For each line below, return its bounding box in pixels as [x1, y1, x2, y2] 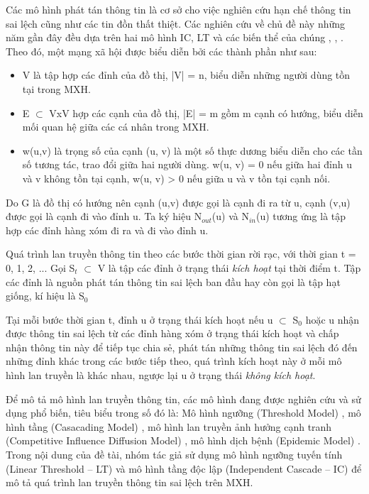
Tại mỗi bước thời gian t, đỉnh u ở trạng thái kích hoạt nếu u [6, 312, 273, 326]
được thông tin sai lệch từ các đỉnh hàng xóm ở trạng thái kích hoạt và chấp [6, 326, 339, 341]
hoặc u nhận [305, 312, 360, 326]
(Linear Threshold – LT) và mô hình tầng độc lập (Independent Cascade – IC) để [6, 461, 362, 476]
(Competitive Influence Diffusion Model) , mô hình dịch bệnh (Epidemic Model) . [6, 433, 360, 448]
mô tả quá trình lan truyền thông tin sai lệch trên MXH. [6, 475, 253, 490]
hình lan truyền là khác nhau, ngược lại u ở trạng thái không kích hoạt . [6, 368, 316, 383]
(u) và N [211, 209, 249, 224]
